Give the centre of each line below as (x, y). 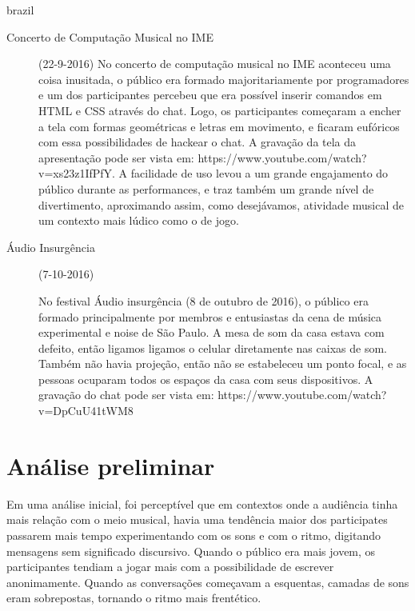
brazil (20, 10)
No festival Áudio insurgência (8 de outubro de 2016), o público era (204, 300)
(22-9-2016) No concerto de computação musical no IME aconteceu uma (215, 64)
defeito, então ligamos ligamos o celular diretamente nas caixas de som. (213, 347)
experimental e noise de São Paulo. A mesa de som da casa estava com (211, 332)
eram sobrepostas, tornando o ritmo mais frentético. (134, 598)
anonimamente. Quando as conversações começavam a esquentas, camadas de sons (208, 582)
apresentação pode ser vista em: (116, 157)
